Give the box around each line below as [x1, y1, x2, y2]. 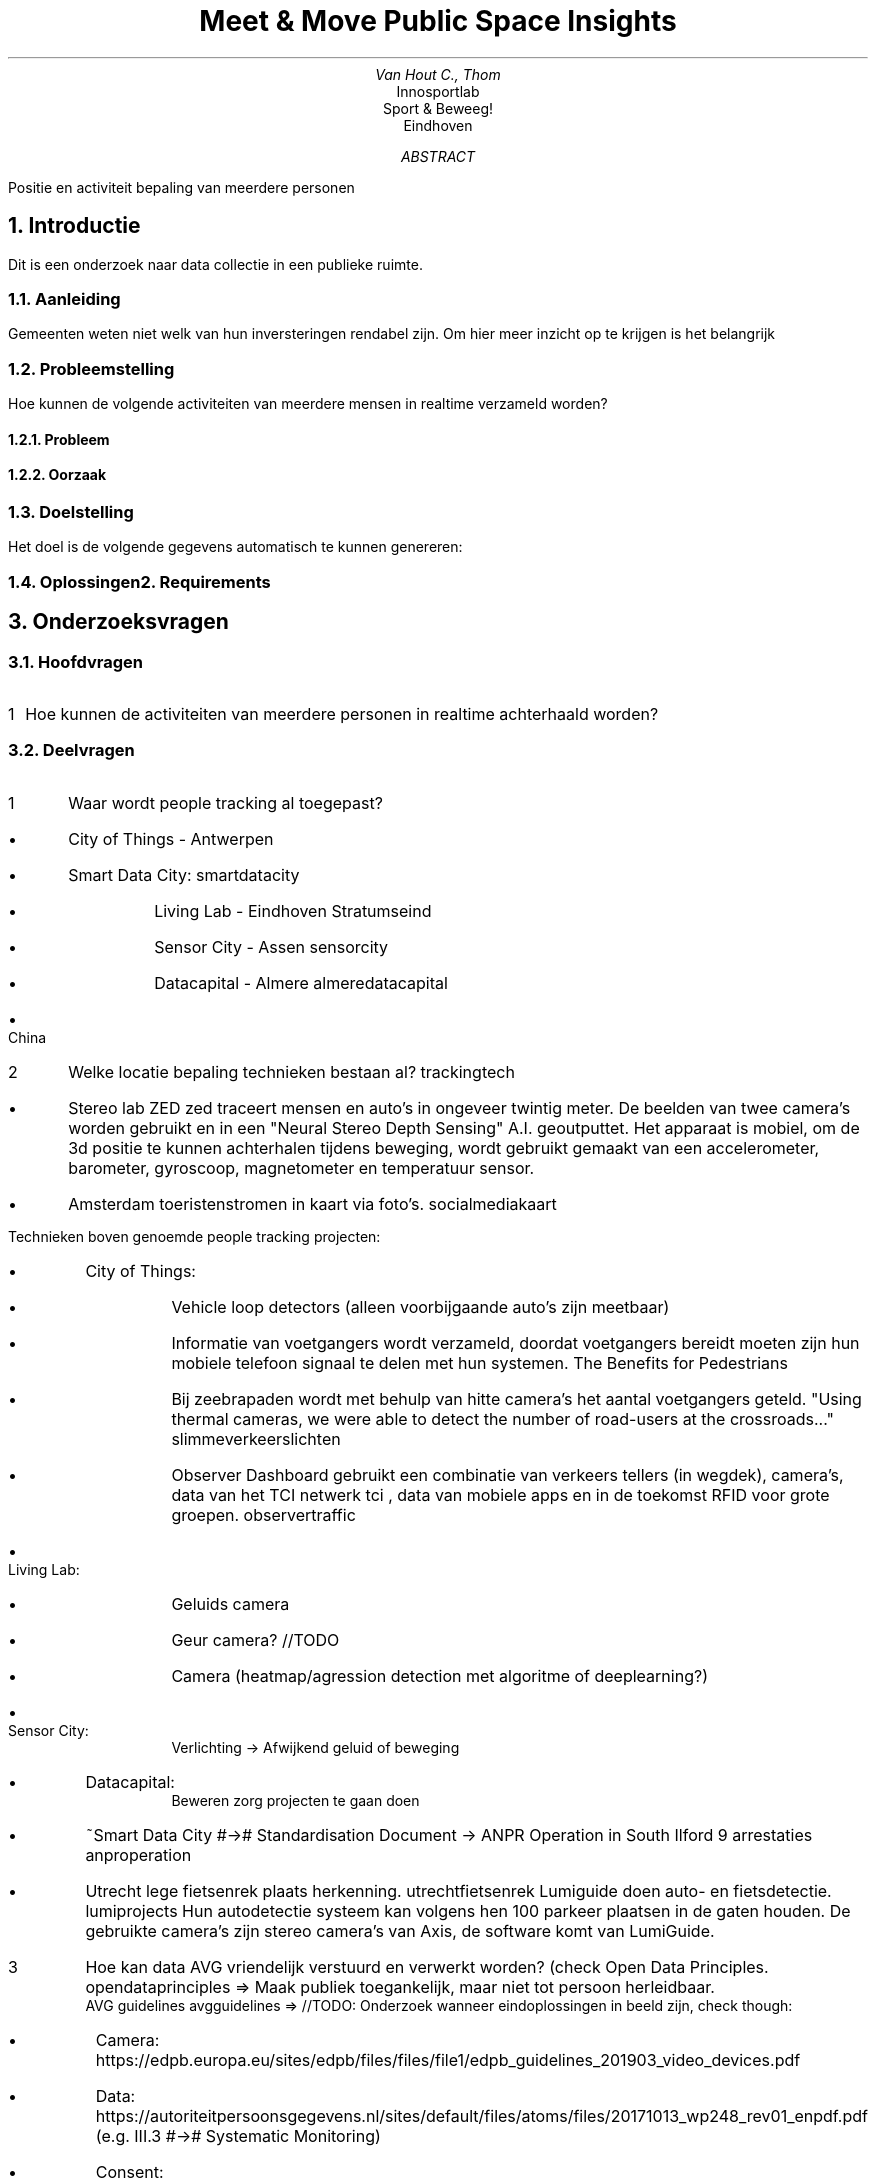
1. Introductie [8, 213, 141, 239]
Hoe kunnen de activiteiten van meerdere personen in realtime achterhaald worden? [25, 703, 659, 724]
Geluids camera [171, 1593, 290, 1614]
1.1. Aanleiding [8, 288, 121, 309]
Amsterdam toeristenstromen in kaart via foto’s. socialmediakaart [68, 1193, 557, 1214]
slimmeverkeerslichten [171, 1428, 341, 1449]
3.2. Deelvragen [8, 740, 135, 761]
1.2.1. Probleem [8, 430, 110, 448]
